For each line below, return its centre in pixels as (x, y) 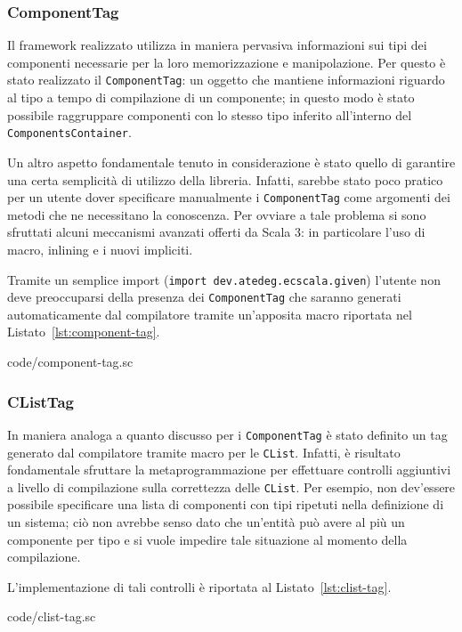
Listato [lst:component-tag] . (84, 332)
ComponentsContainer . (69, 132)
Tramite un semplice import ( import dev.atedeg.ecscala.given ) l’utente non (224, 279)
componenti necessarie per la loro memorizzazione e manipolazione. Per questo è (227, 62)
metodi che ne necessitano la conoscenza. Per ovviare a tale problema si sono (217, 214)
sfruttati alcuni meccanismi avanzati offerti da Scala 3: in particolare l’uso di (216, 232)
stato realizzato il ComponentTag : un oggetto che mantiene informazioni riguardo (226, 80)
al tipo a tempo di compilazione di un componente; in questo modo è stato (211, 97)
